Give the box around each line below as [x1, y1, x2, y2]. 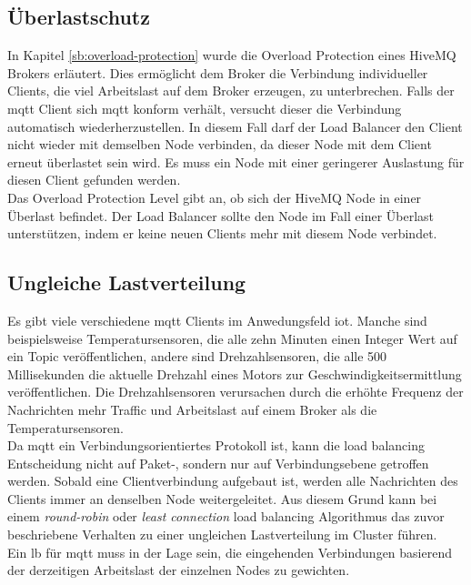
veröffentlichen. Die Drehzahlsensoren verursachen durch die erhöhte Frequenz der [7, 382, 464, 401]
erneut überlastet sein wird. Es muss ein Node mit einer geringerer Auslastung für [7, 152, 465, 171]
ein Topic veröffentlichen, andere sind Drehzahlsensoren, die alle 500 [7, 347, 387, 366]
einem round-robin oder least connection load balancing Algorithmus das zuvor [7, 507, 445, 526]
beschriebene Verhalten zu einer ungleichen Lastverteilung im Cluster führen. [7, 525, 437, 544]
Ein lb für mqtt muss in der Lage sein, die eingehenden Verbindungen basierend [7, 542, 452, 561]
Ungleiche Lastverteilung [7, 268, 246, 297]
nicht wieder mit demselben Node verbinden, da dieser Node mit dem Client [7, 135, 432, 154]
